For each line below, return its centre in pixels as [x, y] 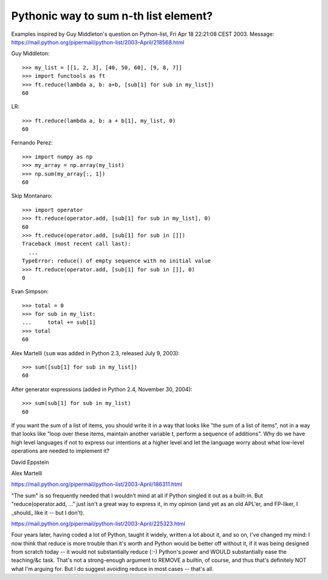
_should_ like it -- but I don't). [48, 513]
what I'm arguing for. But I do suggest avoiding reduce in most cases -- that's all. [112, 568]
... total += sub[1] [59, 322]
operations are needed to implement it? [60, 451]
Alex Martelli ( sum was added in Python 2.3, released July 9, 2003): [96, 353]
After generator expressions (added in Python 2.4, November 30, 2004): [102, 389]
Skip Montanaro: [32, 196]
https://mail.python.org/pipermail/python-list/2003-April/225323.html [98, 524]
